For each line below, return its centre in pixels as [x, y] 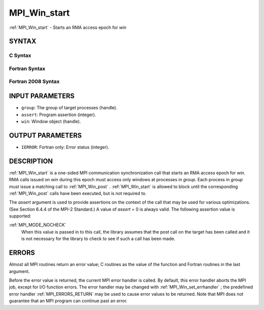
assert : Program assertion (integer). [59, 115]
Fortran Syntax [27, 69]
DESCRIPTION [31, 161]
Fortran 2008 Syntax [34, 82]
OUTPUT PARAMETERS [45, 135]
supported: [20, 216]
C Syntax [20, 55]
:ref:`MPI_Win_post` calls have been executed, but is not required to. [78, 193]
